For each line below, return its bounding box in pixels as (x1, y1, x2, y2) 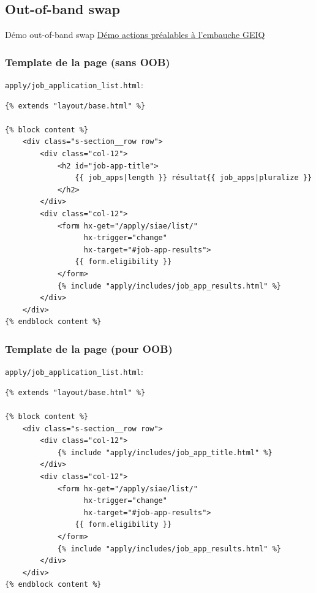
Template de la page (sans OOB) (5, 54, 170, 69)
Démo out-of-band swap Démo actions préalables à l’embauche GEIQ (5, 28, 265, 41)
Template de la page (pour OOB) (5, 341, 173, 356)
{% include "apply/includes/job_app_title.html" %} (57, 448, 273, 457)
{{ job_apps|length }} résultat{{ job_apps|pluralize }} (75, 173, 312, 183)
